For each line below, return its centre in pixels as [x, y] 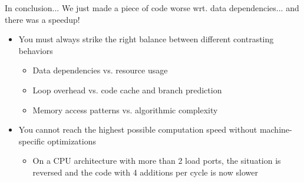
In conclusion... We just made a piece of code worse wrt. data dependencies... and [152, 8]
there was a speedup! [42, 19]
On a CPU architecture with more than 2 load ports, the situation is [157, 161]
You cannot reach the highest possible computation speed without [138, 129]
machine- [276, 129]
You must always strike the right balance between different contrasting [146, 39]
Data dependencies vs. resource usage [100, 70]
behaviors [36, 50]
